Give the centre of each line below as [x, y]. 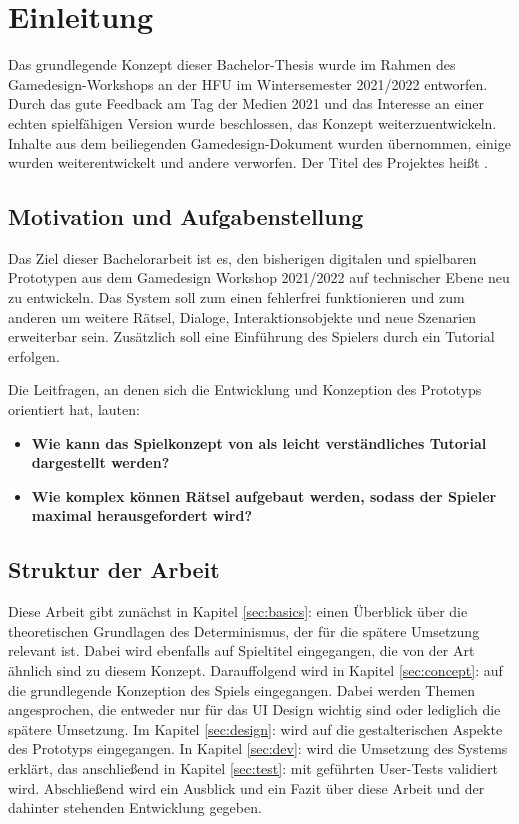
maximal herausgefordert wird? [142, 515]
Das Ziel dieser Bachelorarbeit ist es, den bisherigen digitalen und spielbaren [242, 257]
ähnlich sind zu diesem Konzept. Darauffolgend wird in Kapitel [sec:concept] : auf [255, 670]
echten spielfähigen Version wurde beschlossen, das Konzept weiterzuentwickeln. [252, 122]
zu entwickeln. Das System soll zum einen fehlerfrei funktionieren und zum [236, 297]
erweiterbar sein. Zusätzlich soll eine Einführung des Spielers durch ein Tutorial [251, 336]
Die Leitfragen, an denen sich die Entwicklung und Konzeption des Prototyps [245, 389]
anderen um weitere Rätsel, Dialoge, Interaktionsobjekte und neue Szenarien [242, 316]
